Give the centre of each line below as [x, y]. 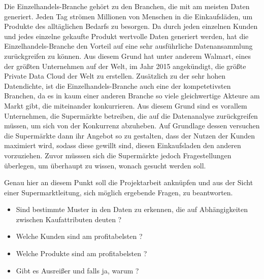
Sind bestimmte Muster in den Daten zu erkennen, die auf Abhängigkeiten [132, 209]
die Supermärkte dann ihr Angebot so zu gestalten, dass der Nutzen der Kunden [130, 135]
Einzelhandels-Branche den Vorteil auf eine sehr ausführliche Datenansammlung [128, 46]
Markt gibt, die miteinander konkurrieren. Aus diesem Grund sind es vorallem [126, 105]
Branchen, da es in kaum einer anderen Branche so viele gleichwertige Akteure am [132, 96]
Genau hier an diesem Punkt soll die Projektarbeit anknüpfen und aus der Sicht [129, 182]
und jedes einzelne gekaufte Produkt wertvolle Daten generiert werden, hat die [126, 36]
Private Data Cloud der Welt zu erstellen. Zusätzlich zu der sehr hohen [115, 76]
